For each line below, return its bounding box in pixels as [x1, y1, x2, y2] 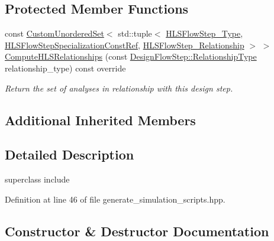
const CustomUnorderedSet [5, 27, 104, 40]
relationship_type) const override [5, 61, 126, 74]
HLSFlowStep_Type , [166, 27, 243, 40]
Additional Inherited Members [5, 110, 196, 129]
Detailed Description [5, 145, 134, 164]
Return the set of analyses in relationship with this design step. [5, 82, 233, 94]
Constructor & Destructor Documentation [5, 222, 269, 240]
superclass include [5, 173, 70, 185]
